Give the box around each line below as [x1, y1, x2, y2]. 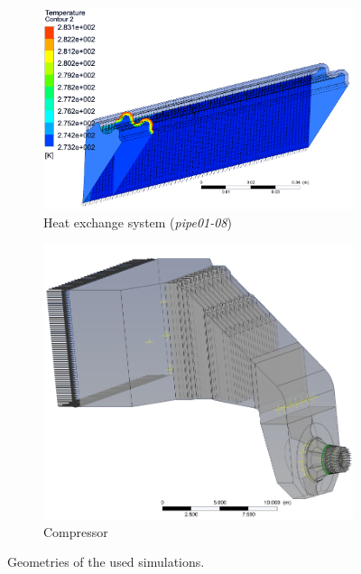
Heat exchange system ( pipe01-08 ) [43, 212, 232, 231]
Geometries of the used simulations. [7, 552, 205, 571]
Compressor [43, 522, 108, 541]
